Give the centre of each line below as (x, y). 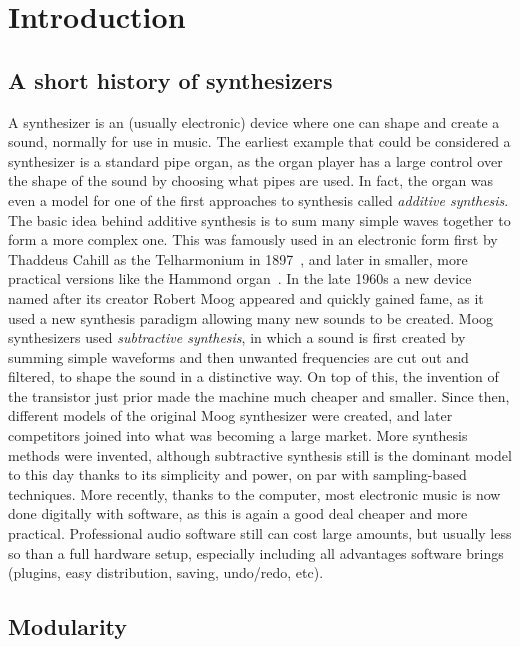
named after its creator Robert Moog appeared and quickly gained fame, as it (246, 297)
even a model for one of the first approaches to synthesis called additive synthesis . (258, 199)
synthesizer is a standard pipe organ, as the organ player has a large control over (255, 160)
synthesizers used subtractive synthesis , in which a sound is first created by (237, 337)
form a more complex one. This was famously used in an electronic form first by (253, 239)
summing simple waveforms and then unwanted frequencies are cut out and (238, 356)
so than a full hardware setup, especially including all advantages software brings (256, 552)
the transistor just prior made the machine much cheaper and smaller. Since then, (259, 395)
